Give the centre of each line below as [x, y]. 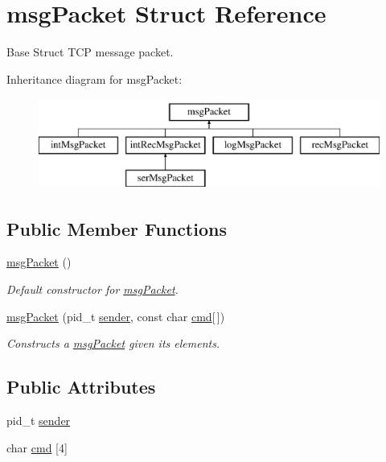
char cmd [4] [37, 447]
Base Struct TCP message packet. [90, 52]
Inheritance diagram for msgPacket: [94, 78]
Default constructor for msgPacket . [92, 289]
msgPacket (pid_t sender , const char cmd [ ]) [116, 316]
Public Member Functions [117, 228]
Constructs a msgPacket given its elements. [113, 343]
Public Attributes [81, 387]
